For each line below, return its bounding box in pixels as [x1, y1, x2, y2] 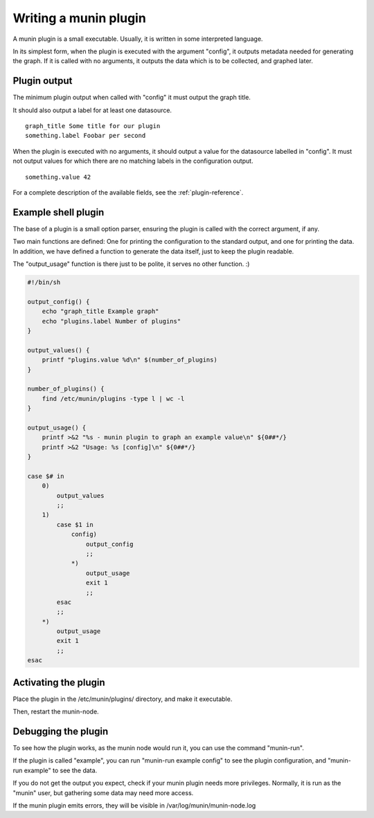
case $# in [27, 472, 64, 480]
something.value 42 [25, 173, 91, 181]
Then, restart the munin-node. [12, 707, 100, 716]
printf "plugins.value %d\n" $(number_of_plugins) [42, 356, 217, 364]
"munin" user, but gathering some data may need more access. [12, 788, 194, 797]
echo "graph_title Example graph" [42, 308, 159, 315]
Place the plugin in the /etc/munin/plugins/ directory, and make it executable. [12, 695, 233, 703]
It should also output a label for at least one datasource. [12, 106, 172, 114]
